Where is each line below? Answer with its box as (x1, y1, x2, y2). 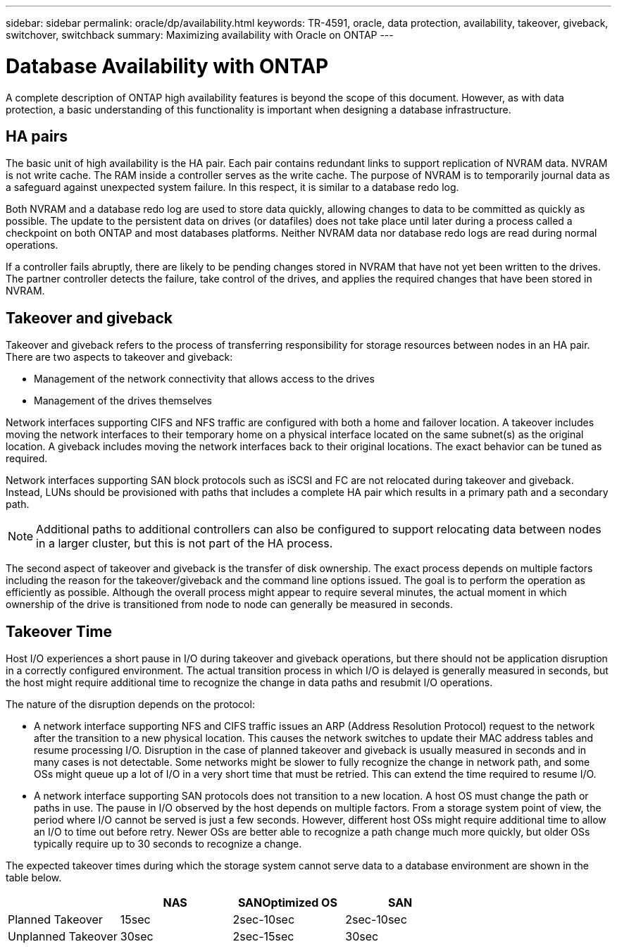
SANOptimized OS (237, 895, 337, 910)
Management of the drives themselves (34, 395, 212, 407)
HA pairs (6, 127, 68, 145)
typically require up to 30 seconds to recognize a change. (34, 838, 302, 850)
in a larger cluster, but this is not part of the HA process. (36, 536, 333, 551)
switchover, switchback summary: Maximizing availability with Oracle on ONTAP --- (6, 29, 394, 41)
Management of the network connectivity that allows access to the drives (34, 373, 375, 385)
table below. (6, 872, 62, 884)
